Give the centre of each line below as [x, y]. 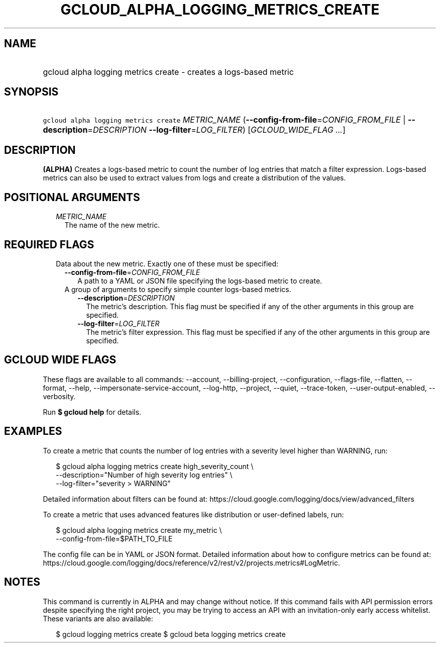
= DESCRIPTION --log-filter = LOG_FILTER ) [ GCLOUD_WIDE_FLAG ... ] [216, 130]
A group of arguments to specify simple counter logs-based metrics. [178, 289]
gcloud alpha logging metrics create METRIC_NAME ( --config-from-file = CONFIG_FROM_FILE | [224, 120]
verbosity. [59, 396]
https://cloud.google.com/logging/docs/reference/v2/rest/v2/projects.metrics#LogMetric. [191, 563]
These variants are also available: [98, 618]
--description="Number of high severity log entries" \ [144, 475]
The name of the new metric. [112, 225]
